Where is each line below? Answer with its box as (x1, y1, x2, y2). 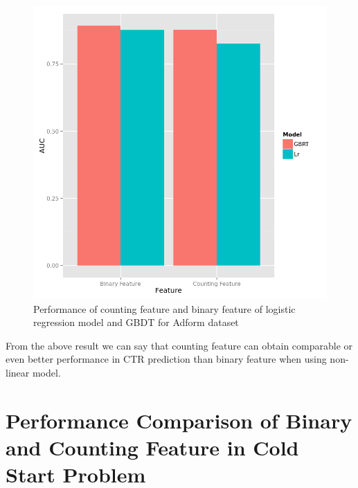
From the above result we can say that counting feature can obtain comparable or (6, 338, 353, 352)
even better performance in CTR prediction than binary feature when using (6, 352, 327, 366)
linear (6, 365, 30, 379)
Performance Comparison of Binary (6, 406, 352, 434)
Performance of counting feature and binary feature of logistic (33, 301, 296, 316)
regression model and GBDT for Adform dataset (33, 315, 239, 329)
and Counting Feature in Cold (6, 433, 299, 461)
